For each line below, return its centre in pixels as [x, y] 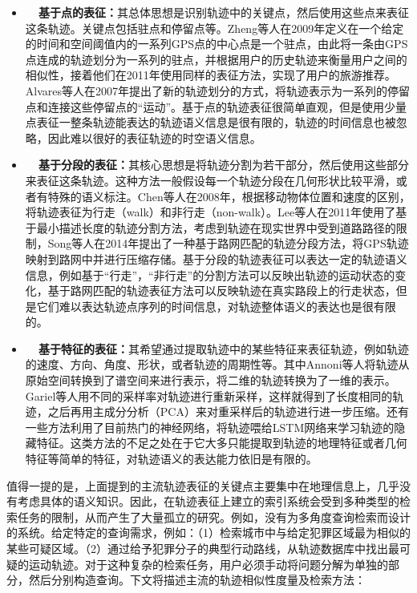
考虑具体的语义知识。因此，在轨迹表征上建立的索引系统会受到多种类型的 [208, 501]
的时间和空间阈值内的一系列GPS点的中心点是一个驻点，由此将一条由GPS [217, 44]
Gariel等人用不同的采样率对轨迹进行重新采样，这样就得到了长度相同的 [209, 395]
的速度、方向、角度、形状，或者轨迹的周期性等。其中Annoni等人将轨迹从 [217, 364]
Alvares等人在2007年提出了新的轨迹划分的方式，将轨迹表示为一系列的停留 [218, 90]
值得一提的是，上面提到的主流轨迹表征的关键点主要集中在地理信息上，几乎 [203, 485]
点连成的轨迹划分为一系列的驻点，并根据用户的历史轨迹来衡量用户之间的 [216, 59]
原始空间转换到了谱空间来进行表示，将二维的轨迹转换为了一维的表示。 [211, 380]
